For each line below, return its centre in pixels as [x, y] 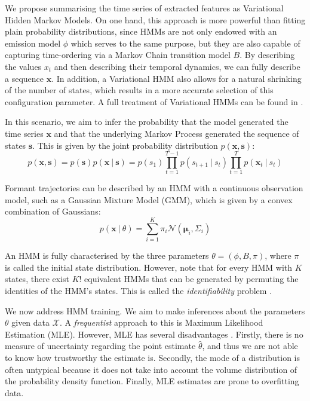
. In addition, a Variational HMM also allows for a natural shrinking [177, 78]
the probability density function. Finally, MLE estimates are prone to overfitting [152, 381]
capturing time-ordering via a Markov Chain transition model [118, 55]
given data [31, 322]
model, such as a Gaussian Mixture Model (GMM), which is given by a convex [149, 199]
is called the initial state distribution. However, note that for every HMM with [149, 267]
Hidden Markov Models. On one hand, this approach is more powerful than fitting [155, 19]
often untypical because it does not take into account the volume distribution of [151, 369]
